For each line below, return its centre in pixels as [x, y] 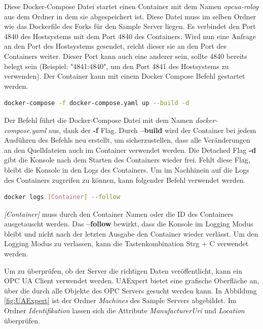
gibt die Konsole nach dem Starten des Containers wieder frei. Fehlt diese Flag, [127, 160]
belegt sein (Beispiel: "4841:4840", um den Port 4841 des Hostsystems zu [117, 66]
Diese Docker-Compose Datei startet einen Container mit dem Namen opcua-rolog [131, 6]
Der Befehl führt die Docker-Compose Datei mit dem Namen [99, 120]
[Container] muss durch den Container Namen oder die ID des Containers [119, 213]
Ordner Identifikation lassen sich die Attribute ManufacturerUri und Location [124, 310]
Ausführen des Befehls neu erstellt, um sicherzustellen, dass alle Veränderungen [127, 140]
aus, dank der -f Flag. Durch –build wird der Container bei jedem [153, 130]
